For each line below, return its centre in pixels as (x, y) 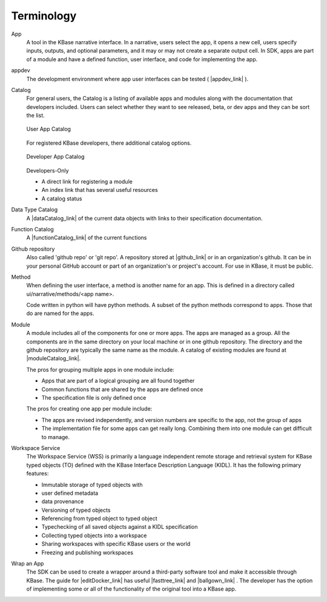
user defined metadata (70, 493)
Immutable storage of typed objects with (92, 485)
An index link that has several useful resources (100, 190)
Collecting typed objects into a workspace (94, 535)
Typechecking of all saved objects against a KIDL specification (120, 527)
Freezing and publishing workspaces (87, 552)
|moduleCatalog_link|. (54, 359)
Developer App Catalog (55, 157)
